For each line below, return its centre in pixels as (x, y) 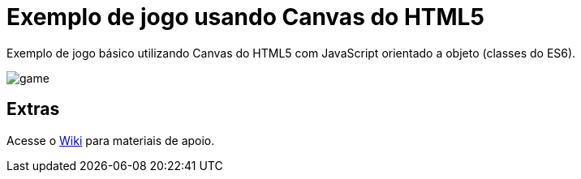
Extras (33, 109)
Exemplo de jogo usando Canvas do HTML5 (245, 17)
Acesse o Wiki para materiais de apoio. (111, 140)
